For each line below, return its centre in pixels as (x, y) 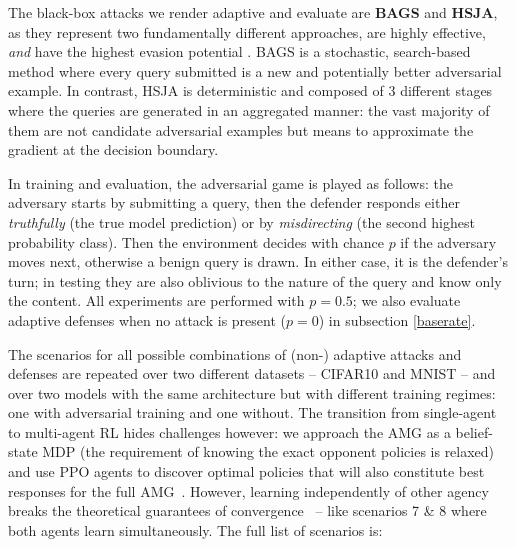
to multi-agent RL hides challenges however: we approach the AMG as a (229, 431)
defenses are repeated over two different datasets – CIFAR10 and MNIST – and (252, 373)
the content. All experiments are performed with (156, 300)
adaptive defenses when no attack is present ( (147, 319)
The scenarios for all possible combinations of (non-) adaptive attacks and (235, 353)
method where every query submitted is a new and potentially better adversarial (255, 70)
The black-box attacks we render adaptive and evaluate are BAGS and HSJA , (253, 12)
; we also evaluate (406, 300)
